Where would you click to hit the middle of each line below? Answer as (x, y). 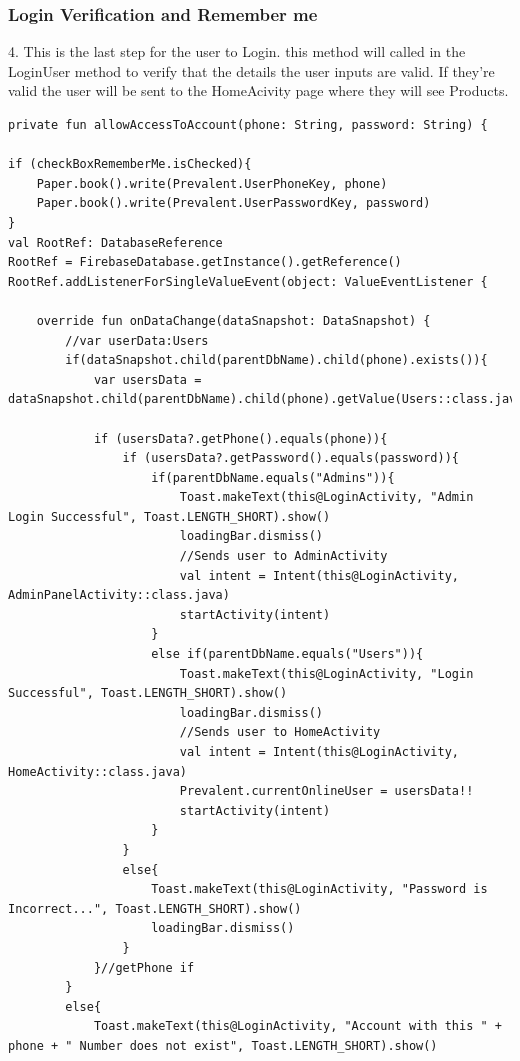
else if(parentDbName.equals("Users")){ (287, 654)
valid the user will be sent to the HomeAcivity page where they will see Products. (258, 90)
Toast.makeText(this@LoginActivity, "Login (326, 673)
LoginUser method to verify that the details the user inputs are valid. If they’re (251, 70)
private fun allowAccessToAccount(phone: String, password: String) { (248, 125)
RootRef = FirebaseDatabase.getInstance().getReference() (205, 262)
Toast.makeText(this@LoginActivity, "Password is (319, 889)
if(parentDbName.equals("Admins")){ (273, 477)
